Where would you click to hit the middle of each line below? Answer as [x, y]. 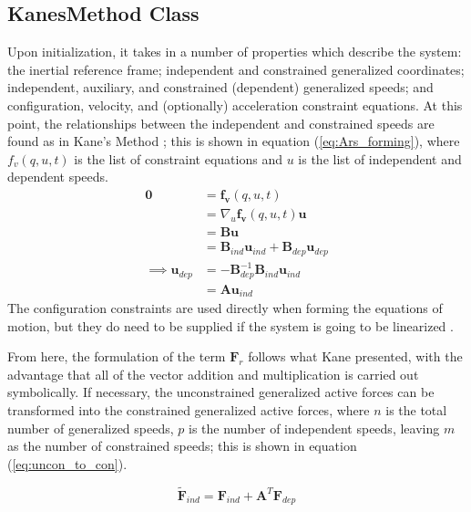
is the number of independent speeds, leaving [314, 428]
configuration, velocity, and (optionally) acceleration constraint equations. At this [235, 104]
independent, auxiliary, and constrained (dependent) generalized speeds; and [220, 87]
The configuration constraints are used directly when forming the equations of [225, 308]
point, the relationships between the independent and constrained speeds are [221, 123]
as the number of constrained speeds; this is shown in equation [182, 446]
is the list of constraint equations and [178, 158]
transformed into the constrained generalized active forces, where [189, 409]
